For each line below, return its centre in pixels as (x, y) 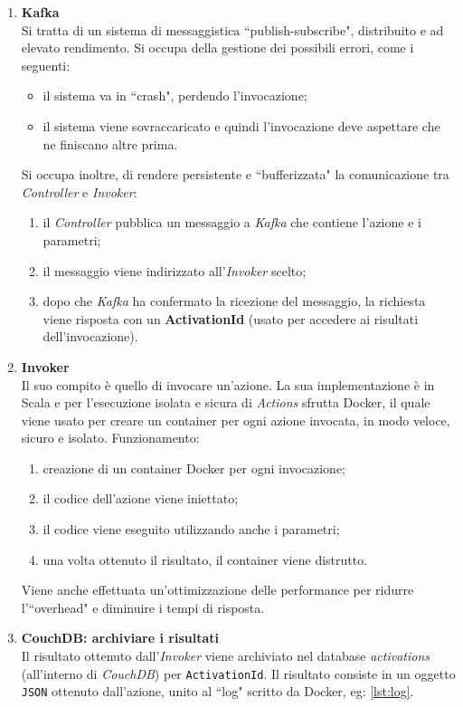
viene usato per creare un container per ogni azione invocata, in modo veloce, (236, 420)
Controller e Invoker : (79, 191)
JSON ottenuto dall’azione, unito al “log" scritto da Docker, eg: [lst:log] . (217, 691)
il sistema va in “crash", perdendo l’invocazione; (175, 96)
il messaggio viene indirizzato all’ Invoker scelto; (175, 270)
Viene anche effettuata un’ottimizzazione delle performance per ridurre (217, 590)
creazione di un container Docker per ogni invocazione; (194, 468)
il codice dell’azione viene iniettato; (141, 498)
